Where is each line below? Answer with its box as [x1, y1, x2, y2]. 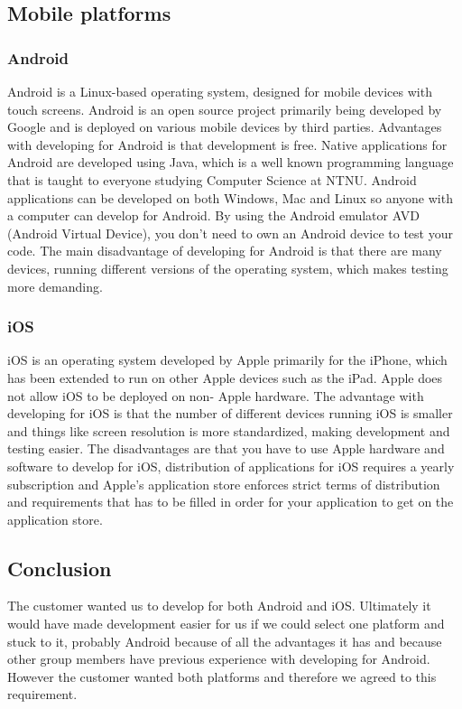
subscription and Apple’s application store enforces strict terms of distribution [7, 474, 440, 493]
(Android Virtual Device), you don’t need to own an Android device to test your [7, 223, 453, 242]
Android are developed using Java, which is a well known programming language [7, 153, 454, 172]
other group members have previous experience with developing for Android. [7, 649, 430, 668]
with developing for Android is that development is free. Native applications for [7, 135, 448, 154]
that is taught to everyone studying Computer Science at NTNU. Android [7, 170, 417, 189]
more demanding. [7, 276, 103, 295]
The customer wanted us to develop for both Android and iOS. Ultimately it [7, 596, 431, 615]
